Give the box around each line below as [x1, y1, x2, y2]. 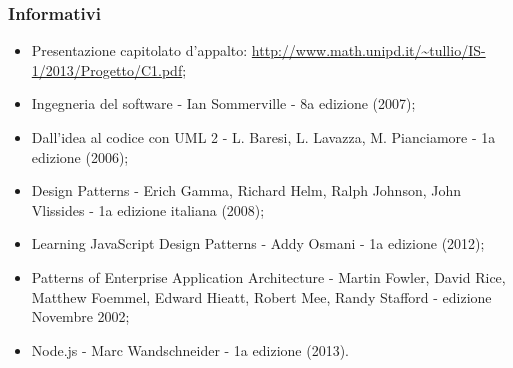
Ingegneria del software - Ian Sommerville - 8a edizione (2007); [31, 93, 416, 114]
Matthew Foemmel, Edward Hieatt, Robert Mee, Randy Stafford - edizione [31, 286, 492, 307]
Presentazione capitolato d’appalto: [31, 40, 248, 61]
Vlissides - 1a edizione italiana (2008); [31, 199, 265, 220]
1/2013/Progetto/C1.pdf [31, 59, 183, 80]
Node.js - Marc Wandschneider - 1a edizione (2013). [31, 339, 349, 360]
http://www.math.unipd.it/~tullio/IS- [251, 40, 486, 61]
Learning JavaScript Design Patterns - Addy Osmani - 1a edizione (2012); [31, 233, 485, 254]
